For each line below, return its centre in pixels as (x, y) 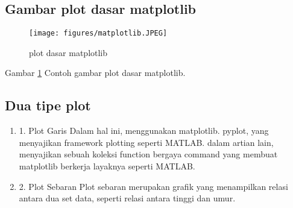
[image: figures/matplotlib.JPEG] (98, 33)
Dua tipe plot (48, 105)
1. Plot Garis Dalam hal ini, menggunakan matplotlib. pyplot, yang (144, 131)
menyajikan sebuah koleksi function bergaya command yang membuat (148, 154)
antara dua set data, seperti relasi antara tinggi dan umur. (127, 198)
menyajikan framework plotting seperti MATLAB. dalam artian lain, (146, 142)
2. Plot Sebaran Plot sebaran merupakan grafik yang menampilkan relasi (153, 186)
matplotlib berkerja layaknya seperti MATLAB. (107, 166)
